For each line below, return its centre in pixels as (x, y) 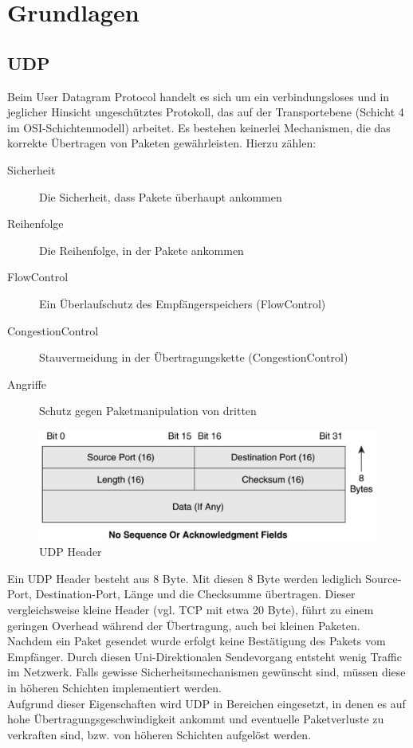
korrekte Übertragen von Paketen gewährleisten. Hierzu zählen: (162, 143)
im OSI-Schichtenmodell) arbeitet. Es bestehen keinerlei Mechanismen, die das (199, 127)
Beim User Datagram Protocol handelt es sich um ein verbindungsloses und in (199, 96)
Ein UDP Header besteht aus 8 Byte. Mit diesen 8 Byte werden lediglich (185, 578)
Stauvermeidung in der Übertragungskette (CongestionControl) (194, 357)
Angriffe (27, 384)
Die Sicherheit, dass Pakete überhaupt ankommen (161, 196)
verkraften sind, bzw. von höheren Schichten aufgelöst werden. (159, 734)
